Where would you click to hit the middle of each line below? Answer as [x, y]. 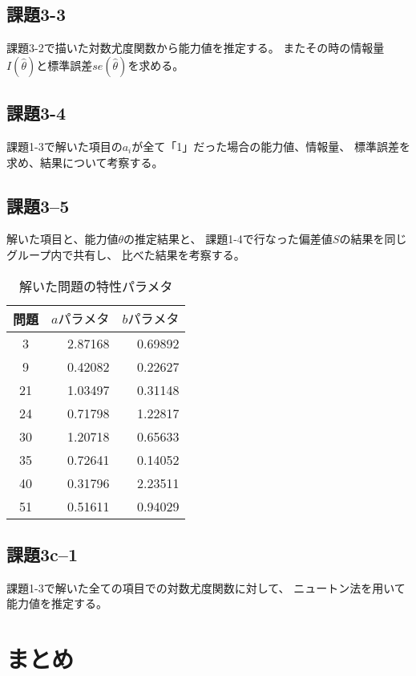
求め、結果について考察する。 [85, 162]
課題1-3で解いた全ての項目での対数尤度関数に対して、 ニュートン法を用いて [206, 587]
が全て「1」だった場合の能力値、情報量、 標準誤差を [271, 146]
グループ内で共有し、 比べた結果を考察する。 [126, 254]
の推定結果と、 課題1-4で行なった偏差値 [228, 239]
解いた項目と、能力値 [63, 239]
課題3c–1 [42, 554]
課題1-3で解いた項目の [65, 146]
